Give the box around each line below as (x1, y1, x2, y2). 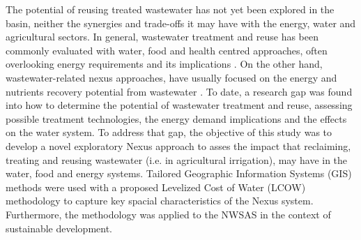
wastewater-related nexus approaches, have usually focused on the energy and (6, 70, 337, 84)
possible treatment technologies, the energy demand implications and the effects (6, 111, 347, 126)
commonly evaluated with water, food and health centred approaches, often (6, 43, 328, 57)
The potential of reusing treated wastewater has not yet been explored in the (6, 2, 335, 16)
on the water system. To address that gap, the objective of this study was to (6, 125, 332, 140)
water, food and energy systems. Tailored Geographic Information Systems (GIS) (6, 166, 352, 181)
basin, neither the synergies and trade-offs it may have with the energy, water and (6, 15, 356, 30)
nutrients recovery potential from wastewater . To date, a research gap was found (6, 84, 353, 98)
